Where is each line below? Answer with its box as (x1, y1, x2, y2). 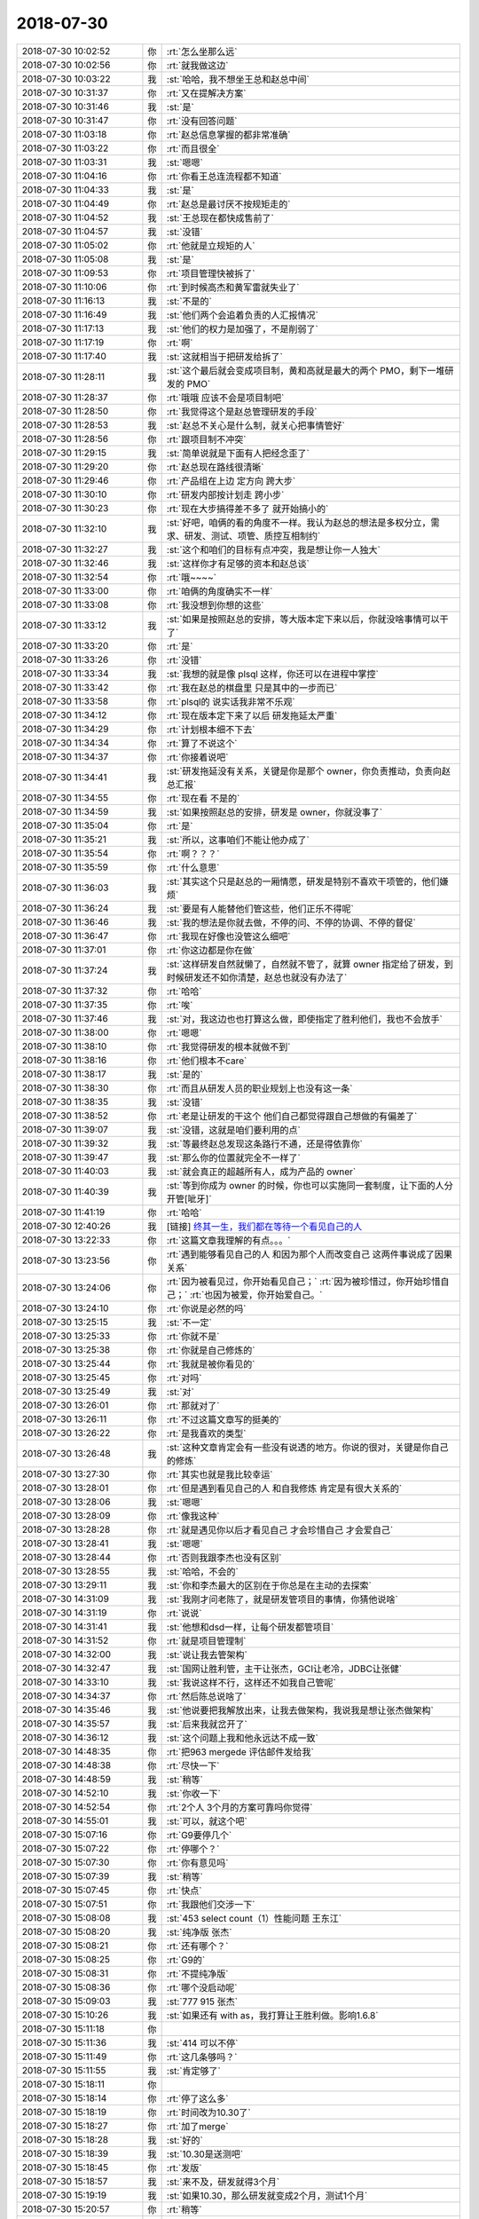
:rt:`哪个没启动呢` (166, 1981, 238, 1994)
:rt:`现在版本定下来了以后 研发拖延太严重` (166, 709, 338, 722)
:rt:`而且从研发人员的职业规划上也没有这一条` (166, 1082, 353, 1094)
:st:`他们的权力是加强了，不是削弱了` (166, 322, 318, 335)
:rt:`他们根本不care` (166, 1054, 247, 1067)
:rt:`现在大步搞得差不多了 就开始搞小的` (166, 502, 329, 515)
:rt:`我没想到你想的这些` (166, 599, 264, 612)
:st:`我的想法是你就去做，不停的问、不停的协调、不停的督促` (166, 916, 416, 928)
